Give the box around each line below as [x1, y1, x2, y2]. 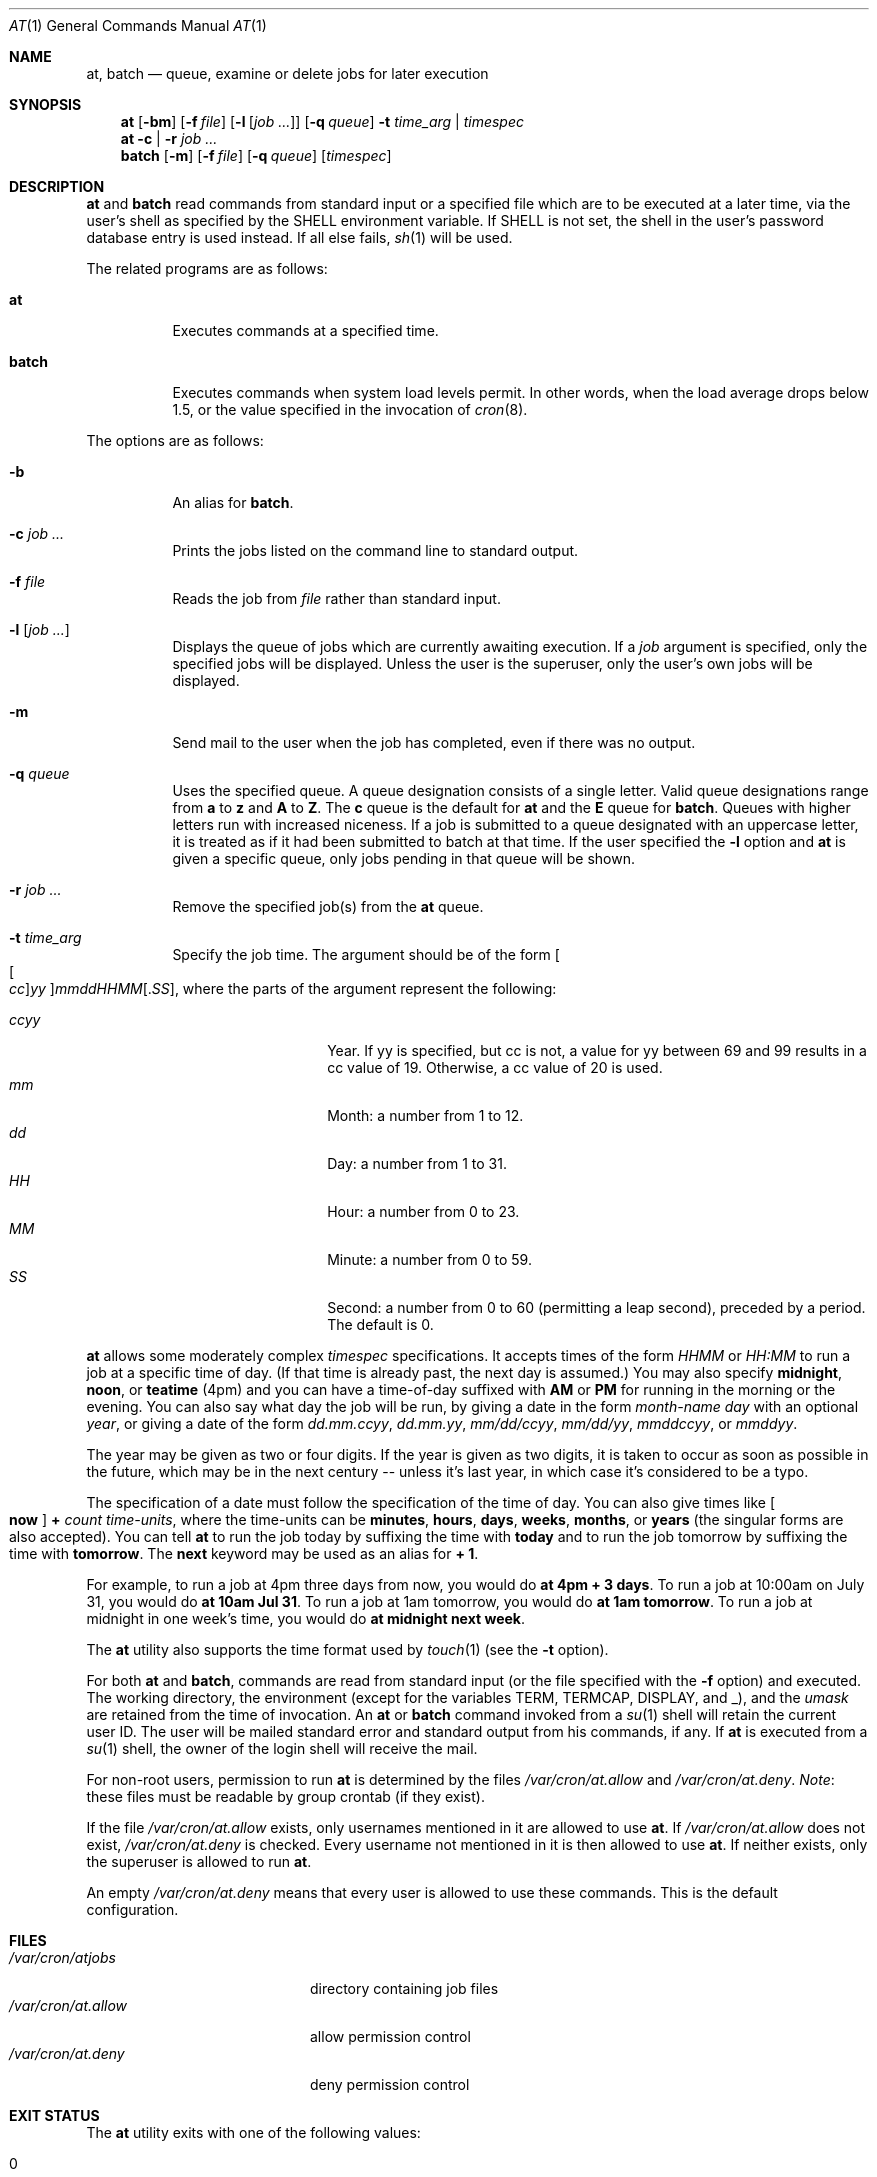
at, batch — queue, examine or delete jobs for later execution [86, 65, 489, 82]
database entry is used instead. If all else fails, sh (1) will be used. [86, 229, 513, 246]
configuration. [86, 1901, 179, 1918]
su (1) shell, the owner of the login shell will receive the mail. [86, 1740, 478, 1757]
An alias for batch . [172, 494, 294, 511]
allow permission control [310, 2028, 471, 2045]
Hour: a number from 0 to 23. [327, 1203, 520, 1220]
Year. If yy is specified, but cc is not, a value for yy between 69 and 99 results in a [327, 1042, 867, 1059]
